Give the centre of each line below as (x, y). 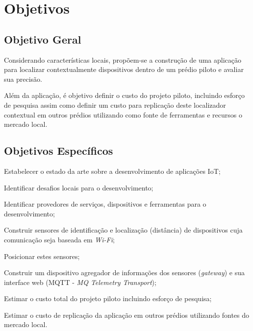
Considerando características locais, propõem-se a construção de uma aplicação (123, 59)
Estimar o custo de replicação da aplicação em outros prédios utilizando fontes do (127, 315)
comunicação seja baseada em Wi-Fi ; (59, 239)
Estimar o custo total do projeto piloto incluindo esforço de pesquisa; (108, 298)
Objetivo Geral (43, 39)
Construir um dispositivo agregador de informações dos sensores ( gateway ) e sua (125, 272)
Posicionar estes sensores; (42, 256)
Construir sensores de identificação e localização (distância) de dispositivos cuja (123, 230)
